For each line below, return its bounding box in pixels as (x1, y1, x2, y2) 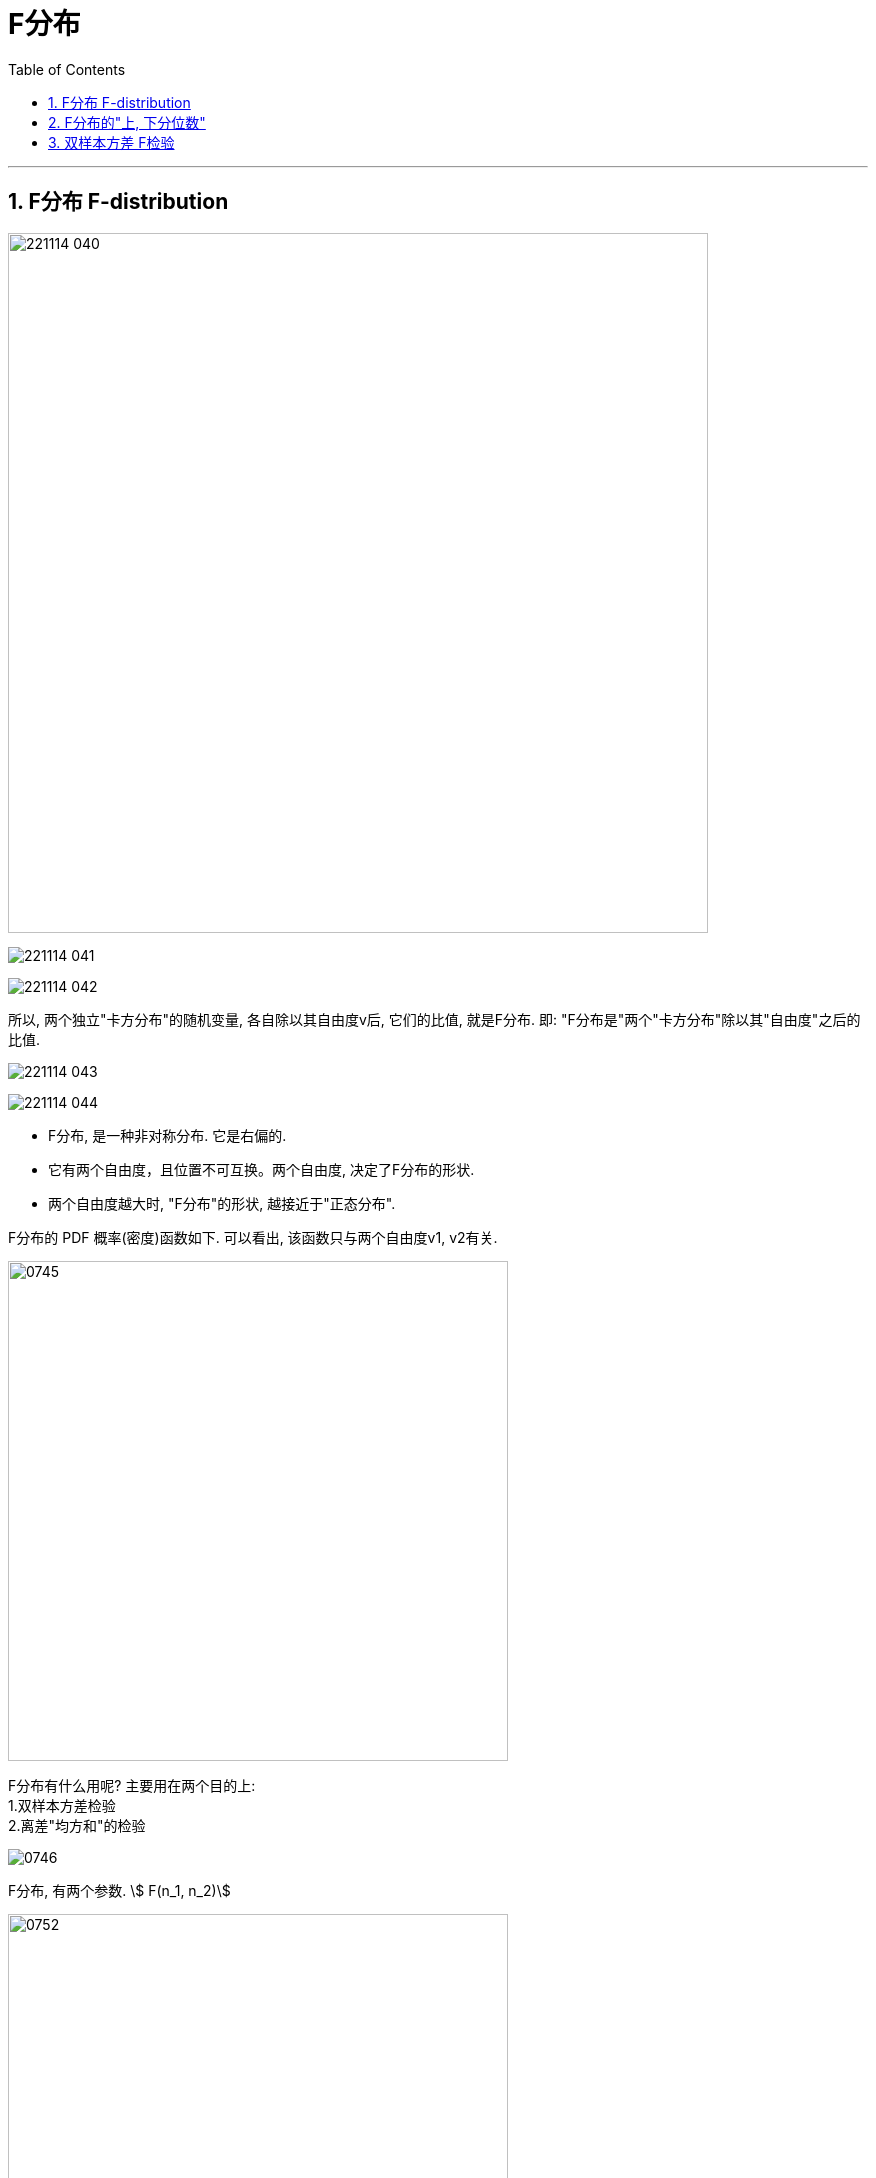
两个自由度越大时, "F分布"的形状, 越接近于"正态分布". (48, 1194, 396, 1212)
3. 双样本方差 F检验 (48, 133, 175, 151)
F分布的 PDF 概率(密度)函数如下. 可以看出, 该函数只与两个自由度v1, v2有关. (8, 1228, 498, 1246)
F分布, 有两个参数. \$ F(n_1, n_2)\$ (8, 1881, 231, 1899)
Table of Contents (8, 60, 126, 78)
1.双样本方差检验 (8, 1796, 116, 1814)
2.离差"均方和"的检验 (8, 1816, 146, 1834)
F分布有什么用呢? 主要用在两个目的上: (8, 1776, 256, 1794)
